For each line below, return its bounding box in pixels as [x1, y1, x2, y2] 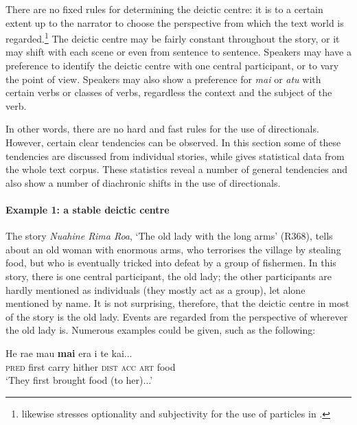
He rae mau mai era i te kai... [5, 345, 133, 360]
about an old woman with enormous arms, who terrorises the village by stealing [5, 242, 341, 256]
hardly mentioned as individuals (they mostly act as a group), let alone [5, 282, 306, 297]
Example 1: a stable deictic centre [5, 202, 170, 216]
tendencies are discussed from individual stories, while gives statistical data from [5, 148, 345, 163]
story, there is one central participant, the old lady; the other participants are [5, 268, 332, 283]
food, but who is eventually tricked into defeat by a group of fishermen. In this [5, 255, 336, 270]
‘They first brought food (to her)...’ [5, 373, 153, 387]
